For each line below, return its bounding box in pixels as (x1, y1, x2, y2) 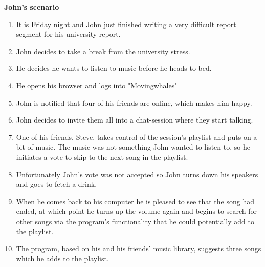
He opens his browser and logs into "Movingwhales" (16, 80, 178, 90)
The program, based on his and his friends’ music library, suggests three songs (16, 243, 261, 254)
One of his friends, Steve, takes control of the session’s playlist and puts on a (16, 131, 257, 142)
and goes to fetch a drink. (16, 179, 97, 189)
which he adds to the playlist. (16, 253, 109, 263)
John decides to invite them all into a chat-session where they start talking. (16, 114, 253, 125)
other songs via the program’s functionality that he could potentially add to (16, 215, 254, 226)
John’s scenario (4, 2, 59, 12)
